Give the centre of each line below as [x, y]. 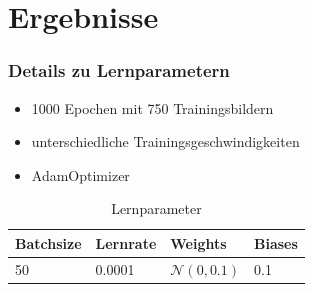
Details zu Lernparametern [119, 70]
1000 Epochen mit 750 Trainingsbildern [152, 107]
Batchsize [48, 242]
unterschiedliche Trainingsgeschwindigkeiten [165, 141]
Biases [276, 242]
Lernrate [126, 242]
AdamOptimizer [80, 174]
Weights [198, 242]
